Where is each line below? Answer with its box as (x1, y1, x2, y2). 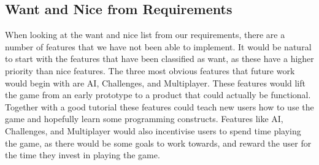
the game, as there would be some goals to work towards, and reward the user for (5, 136, 312, 149)
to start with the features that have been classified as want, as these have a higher (5, 52, 314, 65)
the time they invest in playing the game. (5, 148, 160, 161)
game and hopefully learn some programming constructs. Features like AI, (5, 112, 283, 125)
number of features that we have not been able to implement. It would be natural (5, 40, 312, 53)
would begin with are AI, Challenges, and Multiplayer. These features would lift (5, 76, 306, 89)
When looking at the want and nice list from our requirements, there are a (5, 28, 285, 41)
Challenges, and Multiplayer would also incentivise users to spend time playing (5, 124, 301, 137)
